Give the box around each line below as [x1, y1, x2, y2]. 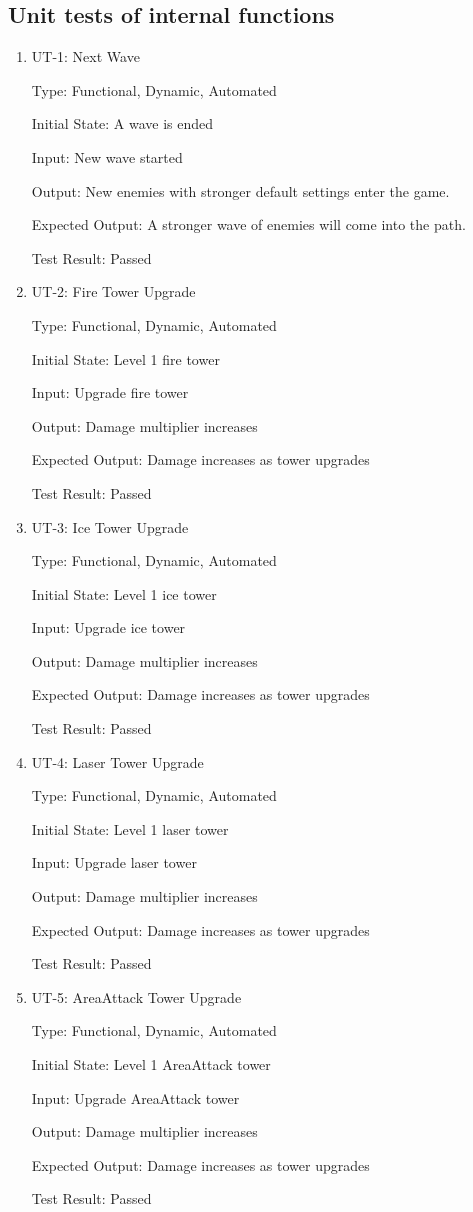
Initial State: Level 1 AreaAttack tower [31, 1054, 271, 1075]
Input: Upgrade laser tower [31, 852, 197, 873]
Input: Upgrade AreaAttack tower [31, 1087, 240, 1108]
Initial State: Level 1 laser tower [31, 818, 229, 839]
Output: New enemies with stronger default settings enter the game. [31, 180, 450, 201]
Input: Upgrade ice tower [31, 617, 186, 638]
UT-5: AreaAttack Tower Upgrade [31, 986, 242, 1007]
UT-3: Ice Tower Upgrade [31, 516, 189, 537]
